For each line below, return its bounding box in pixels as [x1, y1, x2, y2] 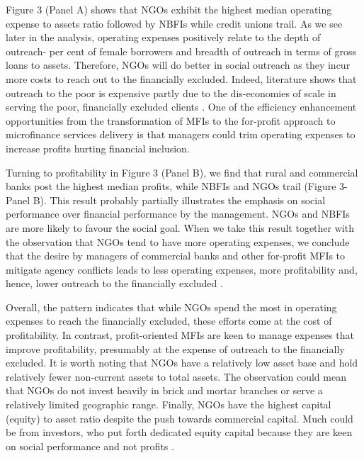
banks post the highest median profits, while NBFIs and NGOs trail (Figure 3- [6, 179, 348, 194]
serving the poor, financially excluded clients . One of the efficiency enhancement [6, 99, 357, 114]
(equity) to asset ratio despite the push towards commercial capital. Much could [6, 410, 353, 425]
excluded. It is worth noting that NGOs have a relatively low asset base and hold [6, 355, 358, 370]
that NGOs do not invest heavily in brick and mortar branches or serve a [6, 383, 323, 398]
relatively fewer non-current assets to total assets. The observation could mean [6, 369, 346, 384]
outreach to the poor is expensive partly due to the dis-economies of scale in [6, 85, 336, 100]
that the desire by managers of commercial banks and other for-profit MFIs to [6, 248, 346, 263]
